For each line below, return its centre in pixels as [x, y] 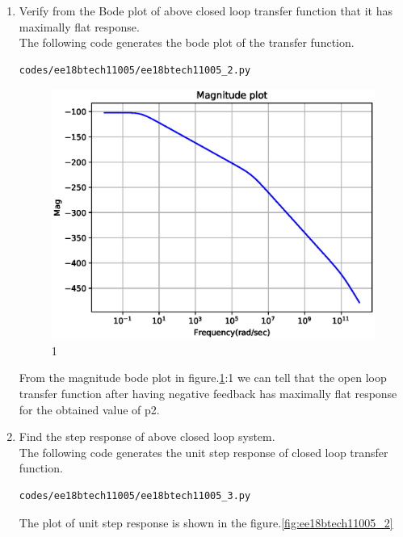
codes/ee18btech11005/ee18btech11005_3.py [135, 496]
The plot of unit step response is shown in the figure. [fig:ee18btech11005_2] [206, 522]
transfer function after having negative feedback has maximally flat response [208, 394]
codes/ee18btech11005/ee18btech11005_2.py [135, 70]
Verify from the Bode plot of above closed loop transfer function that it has [206, 10]
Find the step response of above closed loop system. [147, 436]
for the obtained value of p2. [89, 409]
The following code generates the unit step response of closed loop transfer [204, 452]
